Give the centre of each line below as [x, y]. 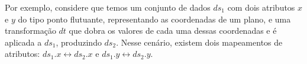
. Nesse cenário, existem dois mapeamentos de [199, 42]
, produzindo [79, 42]
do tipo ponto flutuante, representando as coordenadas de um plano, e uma [154, 19]
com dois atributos [261, 7]
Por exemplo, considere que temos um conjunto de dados [108, 7]
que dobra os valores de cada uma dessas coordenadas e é [173, 31]
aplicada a [23, 42]
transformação [30, 31]
